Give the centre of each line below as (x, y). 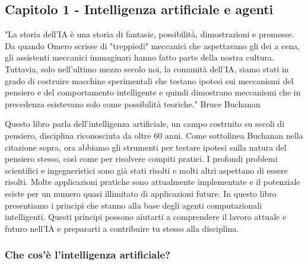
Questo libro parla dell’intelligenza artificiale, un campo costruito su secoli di (145, 124)
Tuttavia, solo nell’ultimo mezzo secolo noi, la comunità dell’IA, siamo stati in (147, 68)
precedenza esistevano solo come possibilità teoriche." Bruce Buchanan (133, 103)
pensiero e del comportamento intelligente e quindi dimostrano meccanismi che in (153, 92)
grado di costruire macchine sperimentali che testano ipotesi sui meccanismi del (149, 80)
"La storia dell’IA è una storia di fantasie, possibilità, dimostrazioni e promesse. (150, 34)
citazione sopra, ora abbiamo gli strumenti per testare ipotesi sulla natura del (146, 147)
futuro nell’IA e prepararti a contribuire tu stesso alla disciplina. (122, 228)
